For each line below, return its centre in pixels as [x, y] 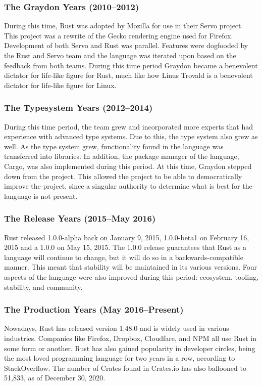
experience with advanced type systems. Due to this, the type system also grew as [131, 136]
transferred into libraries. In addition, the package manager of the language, [122, 156]
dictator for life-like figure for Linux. [60, 85]
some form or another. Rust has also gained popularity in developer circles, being [130, 348]
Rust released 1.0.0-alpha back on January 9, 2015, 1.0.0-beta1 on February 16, [127, 237]
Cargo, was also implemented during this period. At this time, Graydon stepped [128, 166]
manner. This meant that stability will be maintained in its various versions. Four [130, 267]
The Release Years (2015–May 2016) [80, 218]
